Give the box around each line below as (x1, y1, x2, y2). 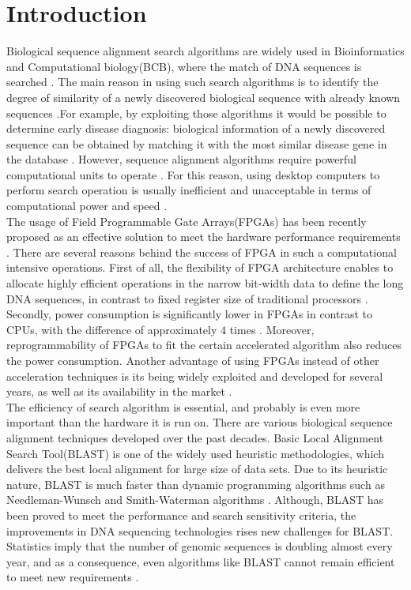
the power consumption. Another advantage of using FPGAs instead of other (6, 352, 379, 368)
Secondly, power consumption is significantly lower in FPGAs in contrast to (6, 306, 373, 322)
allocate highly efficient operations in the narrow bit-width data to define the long (6, 275, 404, 291)
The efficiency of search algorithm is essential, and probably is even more (6, 398, 360, 415)
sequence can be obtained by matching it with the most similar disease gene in (6, 135, 387, 152)
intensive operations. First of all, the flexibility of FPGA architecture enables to (6, 259, 394, 276)
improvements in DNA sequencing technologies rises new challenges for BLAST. (6, 522, 394, 539)
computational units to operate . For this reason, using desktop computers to (6, 166, 380, 182)
